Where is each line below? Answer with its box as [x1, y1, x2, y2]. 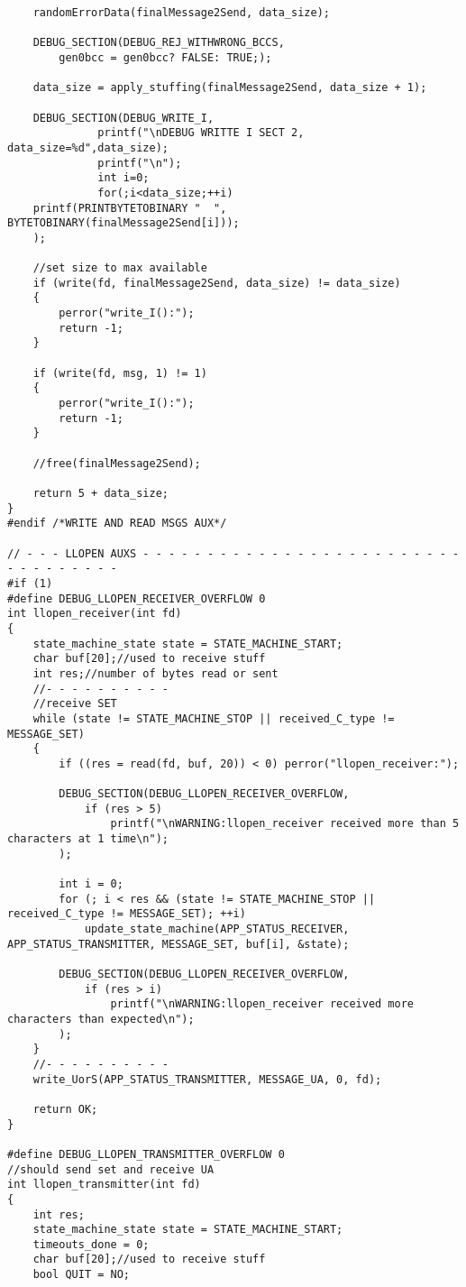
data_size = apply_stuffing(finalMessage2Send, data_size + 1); [32, 81, 427, 95]
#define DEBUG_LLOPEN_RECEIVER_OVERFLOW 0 [7, 592, 266, 605]
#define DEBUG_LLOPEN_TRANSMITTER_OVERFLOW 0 [7, 1147, 285, 1161]
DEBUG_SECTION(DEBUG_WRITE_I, [32, 111, 215, 124]
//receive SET [32, 697, 117, 711]
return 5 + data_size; [32, 487, 169, 500]
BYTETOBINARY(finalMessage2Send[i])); [7, 216, 240, 230]
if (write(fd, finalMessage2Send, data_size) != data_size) [32, 276, 401, 290]
